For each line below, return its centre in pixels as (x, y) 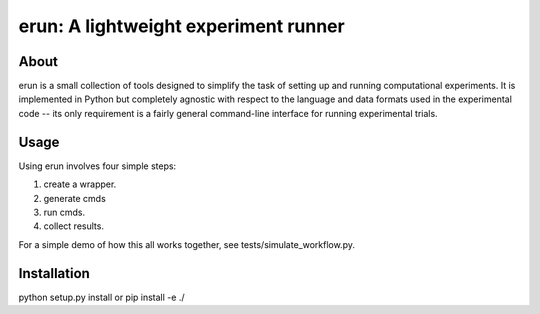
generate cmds (75, 198)
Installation (54, 273)
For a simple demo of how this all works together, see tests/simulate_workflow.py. (186, 244)
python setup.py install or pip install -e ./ (101, 297)
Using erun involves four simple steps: (97, 166)
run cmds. (64, 212)
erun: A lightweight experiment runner (181, 26)
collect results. (74, 226)
